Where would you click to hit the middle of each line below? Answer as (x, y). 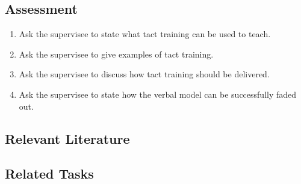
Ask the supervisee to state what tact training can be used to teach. (145, 34)
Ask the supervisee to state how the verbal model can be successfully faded (158, 94)
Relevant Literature (67, 138)
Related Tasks (49, 174)
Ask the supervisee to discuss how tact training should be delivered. (144, 74)
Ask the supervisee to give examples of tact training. (116, 54)
